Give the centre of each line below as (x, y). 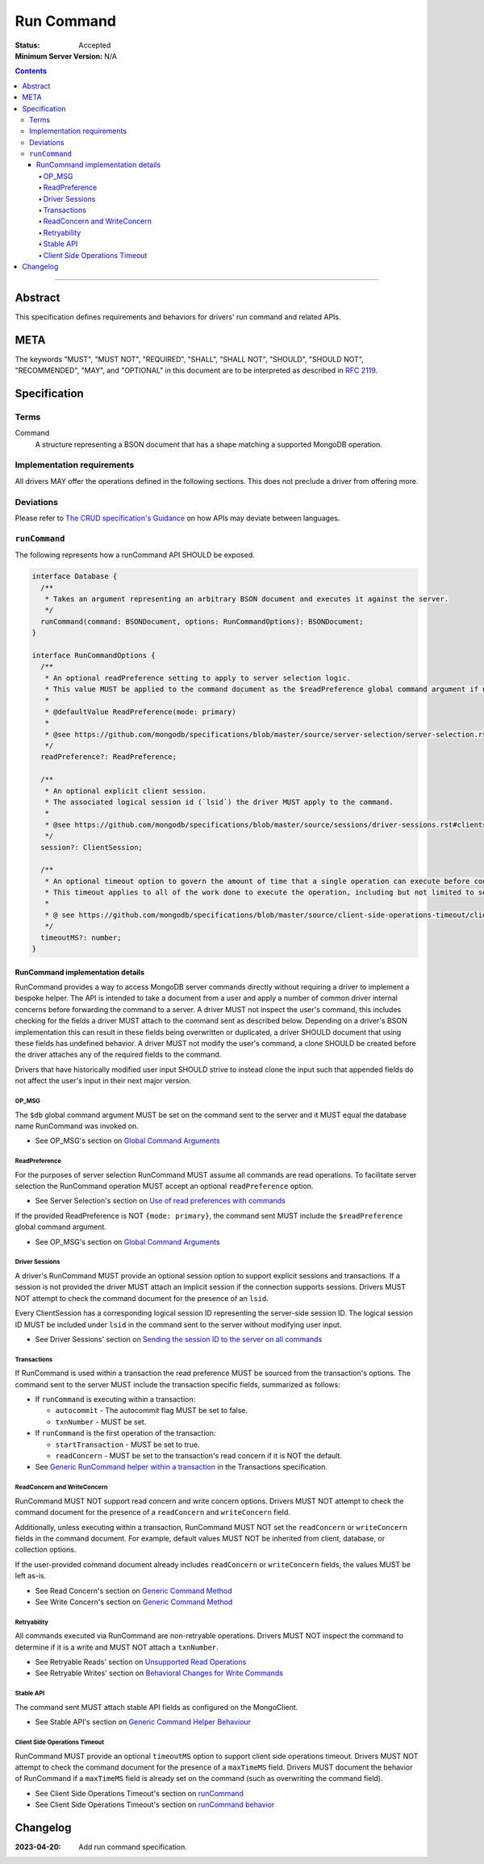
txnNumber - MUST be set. (101, 1422)
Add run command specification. (133, 1847)
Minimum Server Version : (59, 56)
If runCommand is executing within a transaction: (115, 1399)
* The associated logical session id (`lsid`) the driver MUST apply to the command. (219, 802)
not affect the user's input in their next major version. (103, 1081)
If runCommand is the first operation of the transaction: (125, 1433)
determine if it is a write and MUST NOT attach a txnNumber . (117, 1647)
